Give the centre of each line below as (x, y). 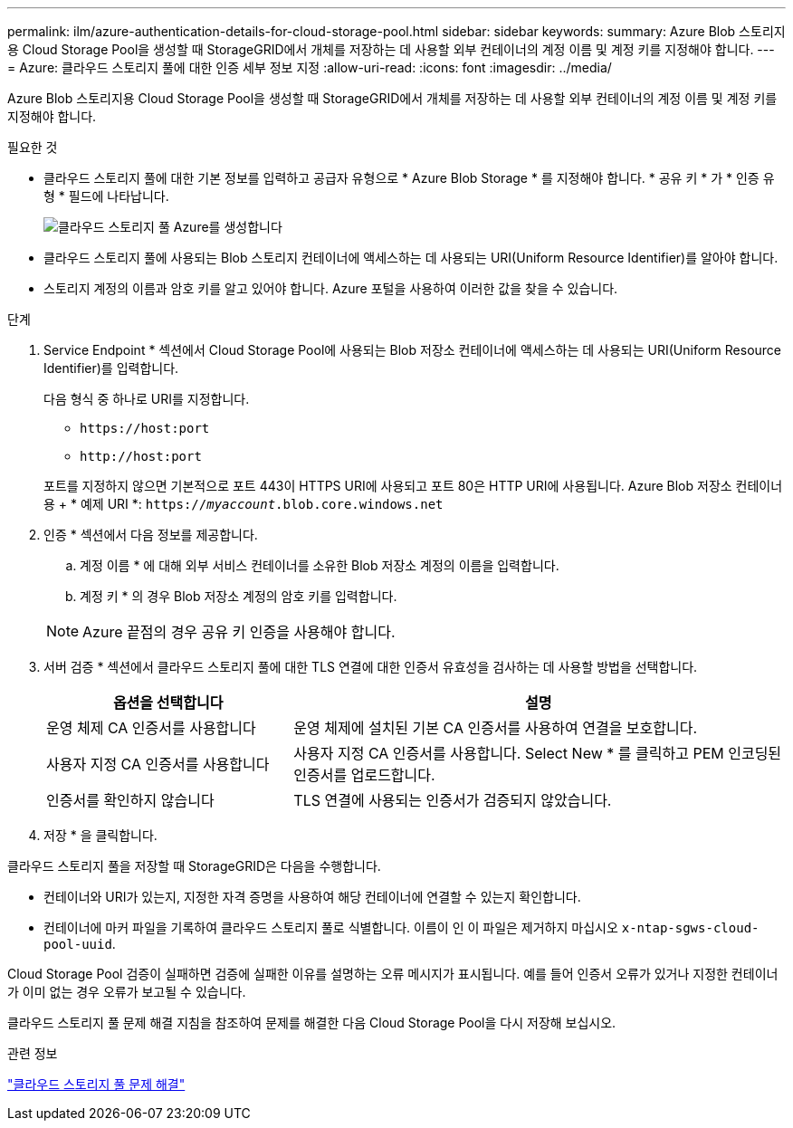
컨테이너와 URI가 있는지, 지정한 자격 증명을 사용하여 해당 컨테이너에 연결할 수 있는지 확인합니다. (312, 897)
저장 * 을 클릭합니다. (100, 835)
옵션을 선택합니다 (168, 703)
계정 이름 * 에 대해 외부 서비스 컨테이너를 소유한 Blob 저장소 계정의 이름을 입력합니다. (320, 565)
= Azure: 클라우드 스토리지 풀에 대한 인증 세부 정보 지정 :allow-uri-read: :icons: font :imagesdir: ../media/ (310, 67)
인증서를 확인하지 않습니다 (130, 800)
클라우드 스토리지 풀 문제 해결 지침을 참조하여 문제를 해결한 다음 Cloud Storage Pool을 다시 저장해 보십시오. (312, 1023)
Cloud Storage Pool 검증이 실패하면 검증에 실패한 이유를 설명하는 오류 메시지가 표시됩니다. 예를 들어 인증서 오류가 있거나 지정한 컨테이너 (393, 974)
